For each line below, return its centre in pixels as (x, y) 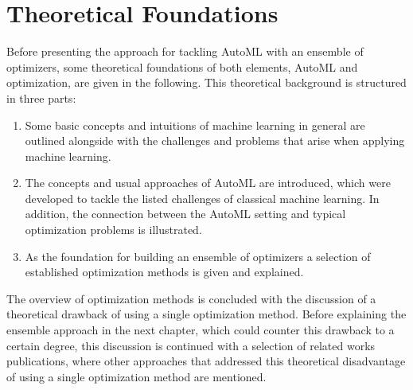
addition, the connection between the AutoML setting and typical (185, 214)
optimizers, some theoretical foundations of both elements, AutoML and (182, 66)
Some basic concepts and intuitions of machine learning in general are (195, 125)
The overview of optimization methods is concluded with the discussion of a (191, 298)
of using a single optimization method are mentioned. (136, 376)
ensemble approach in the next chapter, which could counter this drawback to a (201, 330)
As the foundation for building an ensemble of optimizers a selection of (198, 256)
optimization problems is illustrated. (113, 230)
